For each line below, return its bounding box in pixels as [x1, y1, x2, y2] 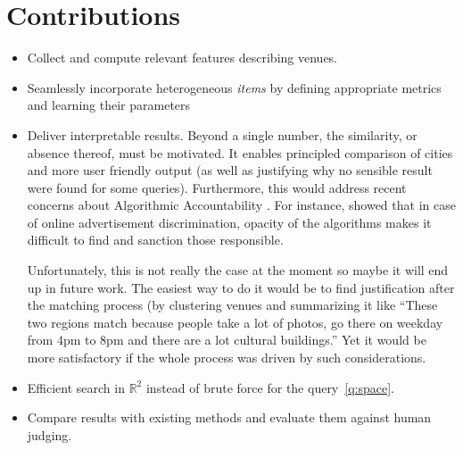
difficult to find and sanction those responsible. [27, 230, 284, 249]
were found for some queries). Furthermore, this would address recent [27, 178, 407, 196]
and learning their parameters [27, 96, 191, 114]
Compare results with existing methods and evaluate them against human [27, 408, 432, 427]
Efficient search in [27, 378, 125, 396]
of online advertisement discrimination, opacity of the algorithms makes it [27, 212, 432, 231]
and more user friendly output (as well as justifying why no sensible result [27, 161, 433, 179]
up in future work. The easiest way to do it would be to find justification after [27, 278, 455, 296]
